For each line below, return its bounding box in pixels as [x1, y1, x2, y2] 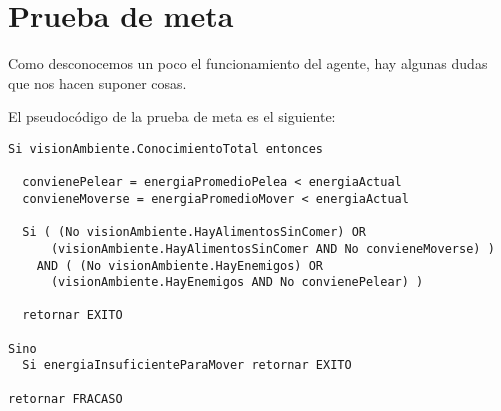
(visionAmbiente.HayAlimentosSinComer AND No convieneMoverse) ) [50, 241, 495, 256]
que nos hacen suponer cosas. [8, 72, 187, 93]
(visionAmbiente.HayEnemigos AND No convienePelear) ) [50, 275, 424, 290]
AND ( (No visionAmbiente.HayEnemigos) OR [36, 258, 323, 273]
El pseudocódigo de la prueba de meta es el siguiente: [8, 106, 336, 127]
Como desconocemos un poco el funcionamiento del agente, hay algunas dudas [8, 53, 488, 74]
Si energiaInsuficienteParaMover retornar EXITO [22, 358, 352, 373]
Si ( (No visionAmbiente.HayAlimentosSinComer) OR [22, 225, 366, 240]
